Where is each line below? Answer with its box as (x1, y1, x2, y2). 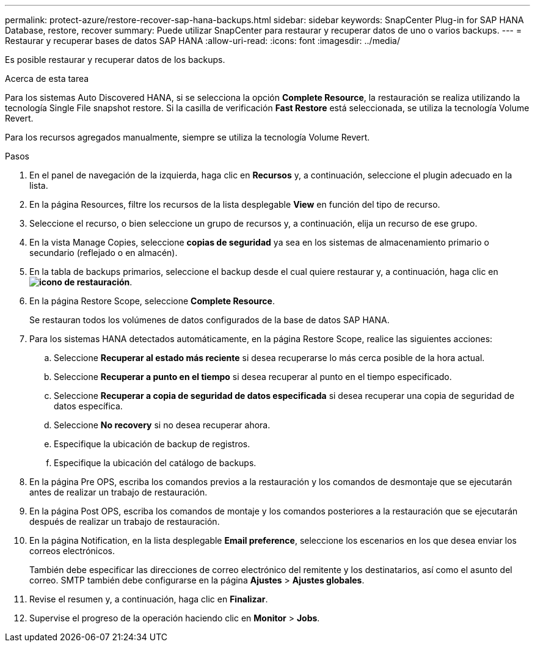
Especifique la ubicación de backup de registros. (54, 439, 250, 449)
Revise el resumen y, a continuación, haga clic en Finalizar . (29, 594, 268, 604)
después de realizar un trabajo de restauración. (29, 516, 220, 527)
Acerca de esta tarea (5, 73, 89, 84)
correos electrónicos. (29, 546, 115, 556)
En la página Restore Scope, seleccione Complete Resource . (29, 296, 275, 306)
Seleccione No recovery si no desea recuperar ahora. (54, 420, 271, 430)
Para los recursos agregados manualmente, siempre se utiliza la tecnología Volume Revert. (5, 132, 370, 142)
